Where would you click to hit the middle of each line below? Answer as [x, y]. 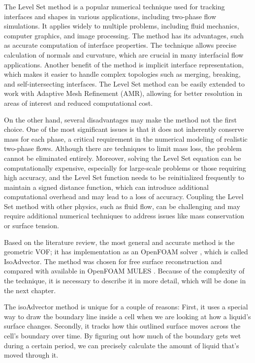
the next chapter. [30, 290]
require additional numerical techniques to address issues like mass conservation [124, 216]
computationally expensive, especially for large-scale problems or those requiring [125, 167]
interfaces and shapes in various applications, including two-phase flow [110, 16]
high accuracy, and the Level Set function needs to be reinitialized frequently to [124, 177]
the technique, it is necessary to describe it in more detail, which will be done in [125, 281]
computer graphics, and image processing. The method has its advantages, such [124, 35]
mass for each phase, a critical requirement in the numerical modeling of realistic [126, 138]
